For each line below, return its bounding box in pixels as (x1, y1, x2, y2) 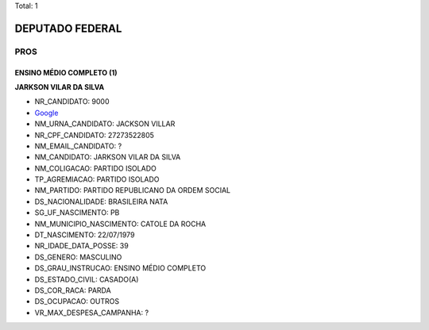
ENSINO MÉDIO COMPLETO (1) (14, 67, 118, 77)
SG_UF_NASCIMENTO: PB (34, 208, 120, 217)
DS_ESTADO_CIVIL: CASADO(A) (34, 274, 139, 284)
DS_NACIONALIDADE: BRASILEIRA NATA (34, 197, 168, 206)
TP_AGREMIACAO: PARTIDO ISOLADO (34, 175, 160, 184)
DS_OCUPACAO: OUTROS (34, 297, 120, 306)
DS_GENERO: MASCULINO (34, 252, 122, 262)
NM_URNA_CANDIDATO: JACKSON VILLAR (34, 119, 176, 129)
